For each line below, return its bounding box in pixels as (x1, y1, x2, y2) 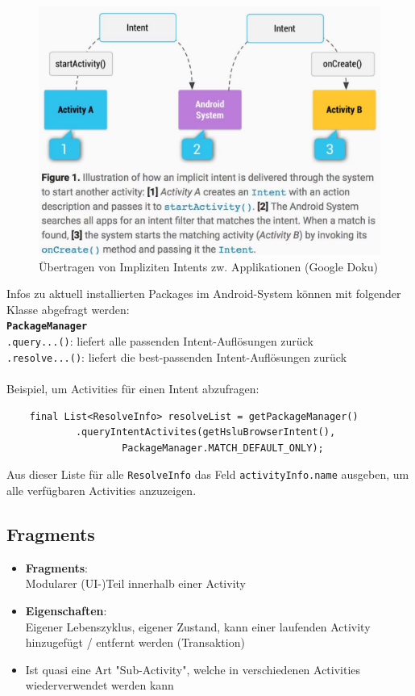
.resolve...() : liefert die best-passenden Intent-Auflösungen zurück (6, 348, 347, 365)
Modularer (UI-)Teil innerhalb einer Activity (25, 575, 246, 592)
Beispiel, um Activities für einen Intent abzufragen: (6, 380, 259, 396)
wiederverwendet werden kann (25, 677, 174, 694)
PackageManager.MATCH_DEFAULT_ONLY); (122, 442, 324, 454)
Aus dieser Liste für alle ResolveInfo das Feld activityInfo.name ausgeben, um (6, 466, 409, 483)
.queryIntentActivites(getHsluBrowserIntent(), (75, 426, 336, 438)
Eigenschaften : (25, 602, 107, 619)
